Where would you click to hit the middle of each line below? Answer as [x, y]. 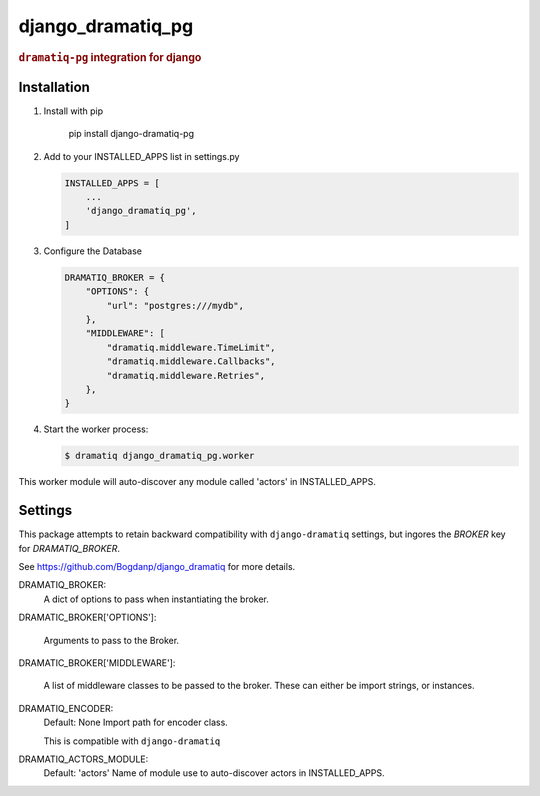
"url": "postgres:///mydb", [175, 305]
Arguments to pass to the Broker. [111, 640]
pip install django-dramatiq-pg [131, 134]
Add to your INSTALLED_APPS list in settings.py [141, 156]
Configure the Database [93, 251]
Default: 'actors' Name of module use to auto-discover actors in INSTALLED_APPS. [214, 773]
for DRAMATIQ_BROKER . [69, 548]
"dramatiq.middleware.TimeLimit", [191, 347]
